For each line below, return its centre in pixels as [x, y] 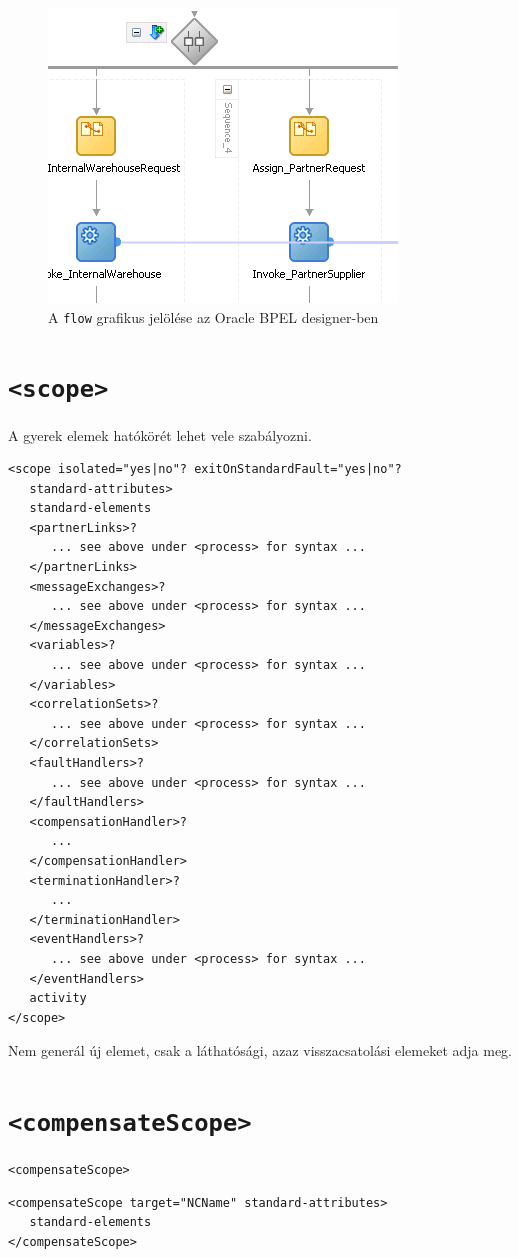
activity [58, 998]
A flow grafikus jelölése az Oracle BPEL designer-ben [213, 316]
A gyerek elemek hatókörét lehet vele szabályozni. [160, 434]
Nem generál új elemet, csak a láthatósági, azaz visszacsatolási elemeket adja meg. [260, 1050]
